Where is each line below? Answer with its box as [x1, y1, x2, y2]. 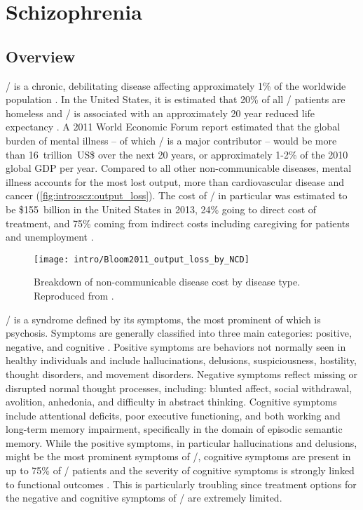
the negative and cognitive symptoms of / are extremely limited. [6, 490, 282, 505]
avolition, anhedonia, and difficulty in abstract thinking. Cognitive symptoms [6, 394, 337, 409]
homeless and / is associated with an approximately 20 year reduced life [6, 105, 315, 120]
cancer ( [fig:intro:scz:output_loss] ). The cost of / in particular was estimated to [6, 188, 348, 203]
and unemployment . [6, 229, 94, 244]
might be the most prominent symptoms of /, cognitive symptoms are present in [6, 449, 351, 464]
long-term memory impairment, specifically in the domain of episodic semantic [6, 422, 343, 436]
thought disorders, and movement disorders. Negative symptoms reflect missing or [6, 366, 358, 381]
